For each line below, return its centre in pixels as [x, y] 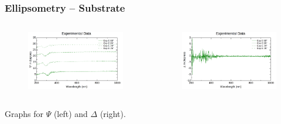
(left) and [71, 113]
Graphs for [24, 113]
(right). [113, 113]
